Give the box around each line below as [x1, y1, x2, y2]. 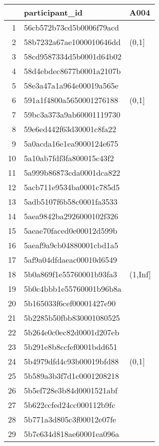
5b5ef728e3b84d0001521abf [24, 384, 118, 396]
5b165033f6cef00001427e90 [24, 297, 116, 309]
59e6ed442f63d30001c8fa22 [24, 123, 116, 135]
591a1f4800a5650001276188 [24, 94, 118, 106]
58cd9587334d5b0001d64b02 [24, 51, 122, 62]
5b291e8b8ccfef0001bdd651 [24, 341, 118, 352]
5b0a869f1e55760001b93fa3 [24, 268, 117, 280]
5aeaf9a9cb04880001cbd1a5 [24, 239, 119, 251]
